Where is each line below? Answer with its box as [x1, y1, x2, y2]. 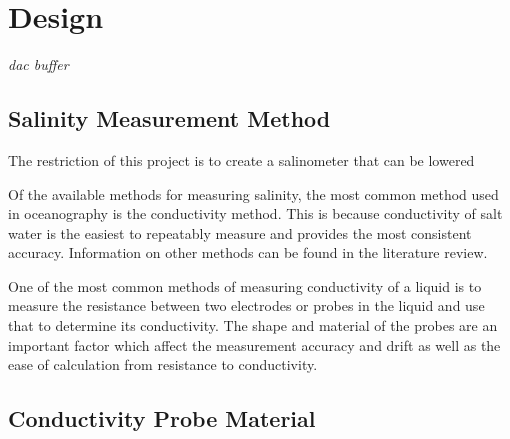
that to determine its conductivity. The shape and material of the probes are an [8, 315, 498, 336]
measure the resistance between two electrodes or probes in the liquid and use [8, 295, 485, 316]
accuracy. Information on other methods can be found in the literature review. [8, 242, 488, 263]
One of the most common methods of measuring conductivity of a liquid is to [8, 275, 482, 296]
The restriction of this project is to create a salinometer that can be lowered [8, 149, 475, 170]
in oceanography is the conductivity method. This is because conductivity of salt [8, 203, 503, 224]
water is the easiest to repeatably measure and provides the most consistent [8, 222, 472, 243]
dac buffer [8, 54, 69, 75]
